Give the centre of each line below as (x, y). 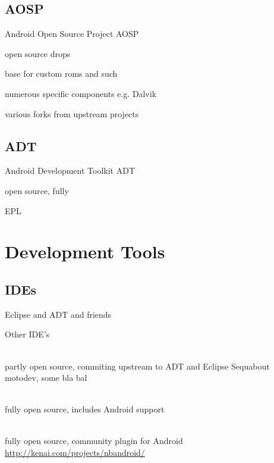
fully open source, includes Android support (85, 409)
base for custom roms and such (61, 73)
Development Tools (85, 251)
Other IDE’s (27, 334)
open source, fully (37, 190)
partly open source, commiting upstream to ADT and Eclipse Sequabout (137, 366)
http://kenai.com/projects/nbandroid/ (75, 453)
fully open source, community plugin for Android (94, 441)
